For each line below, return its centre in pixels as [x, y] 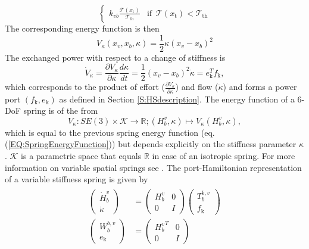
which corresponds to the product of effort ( [85, 87]
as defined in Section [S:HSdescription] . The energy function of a [177, 99]
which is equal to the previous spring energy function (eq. [110, 132]
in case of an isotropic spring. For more [224, 155]
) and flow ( [197, 87]
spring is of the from [61, 111]
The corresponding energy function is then [82, 28]
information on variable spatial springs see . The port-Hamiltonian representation [153, 167]
